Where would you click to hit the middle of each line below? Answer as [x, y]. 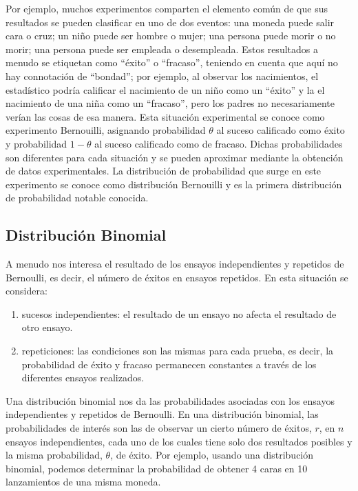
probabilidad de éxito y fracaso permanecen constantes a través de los [169, 364]
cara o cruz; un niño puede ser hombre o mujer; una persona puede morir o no [171, 36]
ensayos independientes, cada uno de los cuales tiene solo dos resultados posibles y [179, 441]
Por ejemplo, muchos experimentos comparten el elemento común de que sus [167, 8]
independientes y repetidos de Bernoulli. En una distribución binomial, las [162, 414]
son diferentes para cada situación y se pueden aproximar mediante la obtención [175, 157]
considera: [27, 291]
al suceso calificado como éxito [281, 130]
